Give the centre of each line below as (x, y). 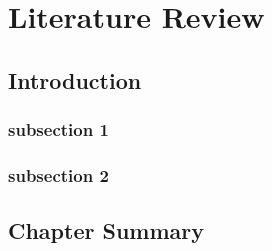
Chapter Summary (106, 230)
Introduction (75, 79)
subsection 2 (58, 174)
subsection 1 (58, 129)
